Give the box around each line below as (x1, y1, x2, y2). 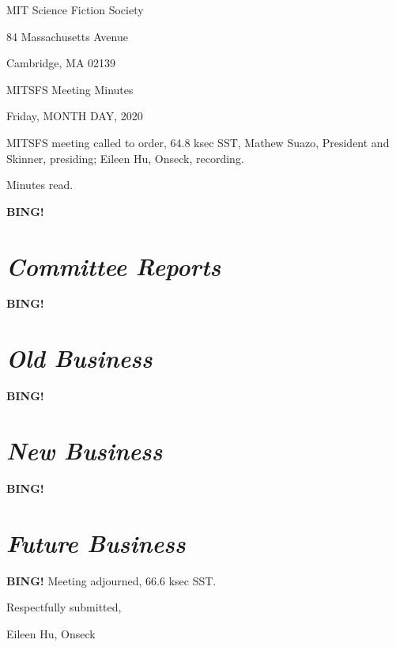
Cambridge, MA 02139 (6, 55, 116, 71)
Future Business (6, 526, 186, 559)
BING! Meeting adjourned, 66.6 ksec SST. (6, 572, 217, 588)
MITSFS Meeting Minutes (6, 81, 134, 97)
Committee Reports (6, 249, 221, 282)
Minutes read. (6, 176, 74, 193)
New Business (6, 433, 163, 467)
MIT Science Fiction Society (6, 2, 144, 17)
